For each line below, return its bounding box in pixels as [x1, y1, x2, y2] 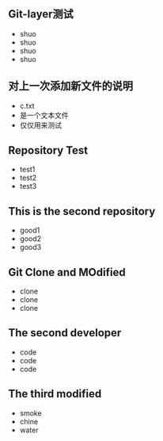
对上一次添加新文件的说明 [8, 79, 133, 93]
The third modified [8, 387, 102, 401]
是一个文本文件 [19, 110, 69, 120]
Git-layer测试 [8, 7, 74, 21]
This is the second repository [8, 205, 156, 218]
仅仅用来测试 [19, 120, 62, 129]
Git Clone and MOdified [8, 265, 126, 279]
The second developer [8, 326, 122, 339]
